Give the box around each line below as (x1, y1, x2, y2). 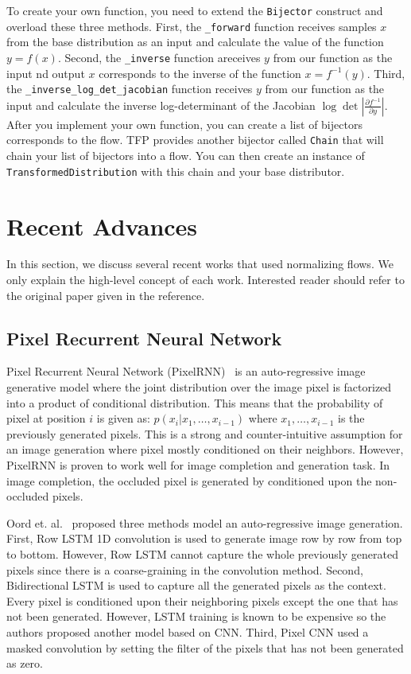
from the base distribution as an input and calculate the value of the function (6, 33, 384, 50)
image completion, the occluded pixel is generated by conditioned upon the (6, 472, 372, 489)
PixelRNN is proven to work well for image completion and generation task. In (6, 456, 390, 473)
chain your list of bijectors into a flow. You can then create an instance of (6, 147, 365, 164)
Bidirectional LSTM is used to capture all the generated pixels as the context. (6, 577, 386, 594)
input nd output (6, 64, 85, 81)
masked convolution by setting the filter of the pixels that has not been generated (6, 639, 404, 656)
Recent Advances (6, 209, 198, 242)
